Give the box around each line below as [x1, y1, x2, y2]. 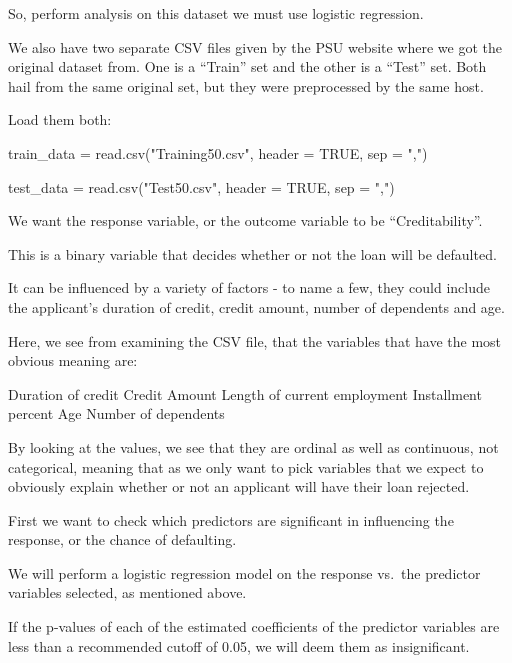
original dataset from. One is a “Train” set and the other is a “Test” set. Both [8, 56, 487, 77]
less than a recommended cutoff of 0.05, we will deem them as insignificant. [8, 635, 470, 656]
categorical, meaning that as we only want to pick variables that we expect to [8, 456, 484, 477]
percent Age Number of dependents [8, 403, 225, 424]
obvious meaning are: [8, 350, 138, 371]
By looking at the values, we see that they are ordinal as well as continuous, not [8, 436, 499, 457]
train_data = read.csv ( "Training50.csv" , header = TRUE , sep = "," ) [8, 142, 428, 163]
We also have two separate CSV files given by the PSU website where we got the [8, 36, 502, 57]
